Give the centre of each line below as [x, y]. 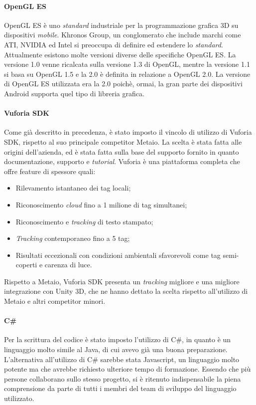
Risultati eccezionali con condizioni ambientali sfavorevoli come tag [118, 255]
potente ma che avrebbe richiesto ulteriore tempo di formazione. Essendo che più [128, 369]
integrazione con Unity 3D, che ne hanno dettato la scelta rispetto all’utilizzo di [126, 291]
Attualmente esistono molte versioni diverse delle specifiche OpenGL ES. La [120, 54]
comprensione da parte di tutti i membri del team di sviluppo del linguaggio [120, 388]
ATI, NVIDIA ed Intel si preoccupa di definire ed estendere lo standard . [114, 44]
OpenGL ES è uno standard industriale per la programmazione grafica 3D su [121, 25]
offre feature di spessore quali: [50, 171]
